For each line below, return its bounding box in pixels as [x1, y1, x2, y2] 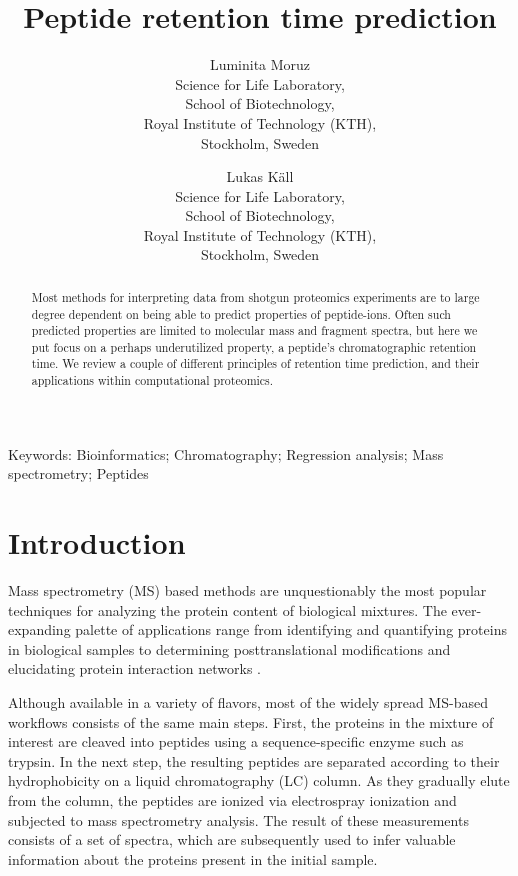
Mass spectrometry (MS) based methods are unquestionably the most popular [8, 580, 487, 601]
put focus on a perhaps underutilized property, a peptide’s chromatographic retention [31, 338, 477, 355]
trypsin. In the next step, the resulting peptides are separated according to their [8, 750, 500, 771]
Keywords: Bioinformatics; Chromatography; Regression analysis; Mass [8, 443, 444, 464]
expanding [8, 619, 71, 640]
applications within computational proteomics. [31, 372, 274, 389]
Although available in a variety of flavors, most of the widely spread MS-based [8, 692, 488, 713]
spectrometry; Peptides [8, 463, 149, 484]
